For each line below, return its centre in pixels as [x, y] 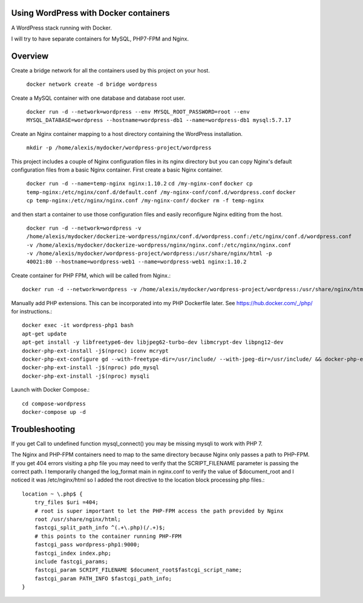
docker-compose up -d [54, 412]
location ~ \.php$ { [52, 494]
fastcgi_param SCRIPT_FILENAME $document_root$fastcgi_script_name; [138, 570]
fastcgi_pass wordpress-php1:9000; [87, 545]
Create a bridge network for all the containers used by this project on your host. [110, 70]
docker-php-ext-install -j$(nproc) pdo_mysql [91, 368]
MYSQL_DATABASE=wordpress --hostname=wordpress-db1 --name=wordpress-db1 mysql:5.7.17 [159, 120]
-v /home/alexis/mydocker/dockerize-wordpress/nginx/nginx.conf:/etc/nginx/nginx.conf [159, 245]
